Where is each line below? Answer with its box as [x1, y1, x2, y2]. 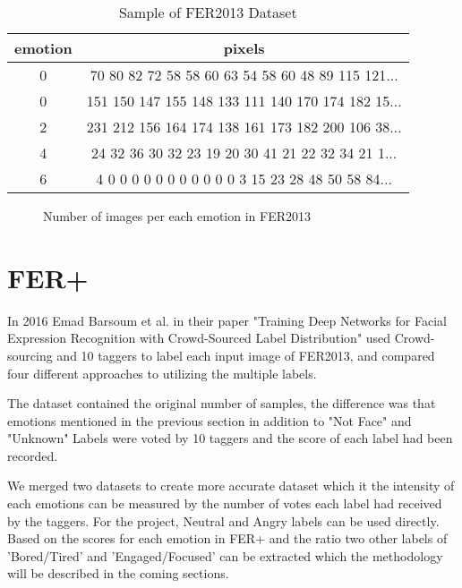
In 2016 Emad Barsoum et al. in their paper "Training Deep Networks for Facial [7, 311, 447, 329]
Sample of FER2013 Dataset [118, 2, 297, 22]
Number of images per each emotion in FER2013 [43, 207, 311, 225]
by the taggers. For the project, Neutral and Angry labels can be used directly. [7, 511, 440, 530]
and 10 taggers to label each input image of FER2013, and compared [56, 345, 435, 364]
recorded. [7, 446, 58, 464]
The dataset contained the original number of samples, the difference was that [7, 394, 436, 413]
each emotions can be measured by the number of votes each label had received [7, 494, 442, 513]
